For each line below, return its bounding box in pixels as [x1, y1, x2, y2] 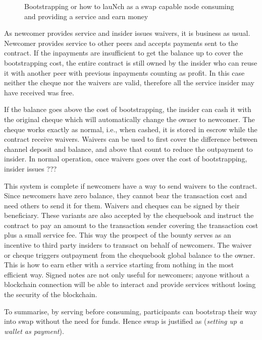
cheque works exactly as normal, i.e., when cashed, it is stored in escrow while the [4, 124, 257, 134]
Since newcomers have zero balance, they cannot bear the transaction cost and [4, 190, 247, 201]
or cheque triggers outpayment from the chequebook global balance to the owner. [4, 249, 255, 260]
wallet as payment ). [4, 325, 64, 336]
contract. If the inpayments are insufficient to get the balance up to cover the [4, 47, 243, 58]
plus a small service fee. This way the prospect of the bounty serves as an [4, 230, 231, 240]
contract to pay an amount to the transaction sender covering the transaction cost [4, 219, 258, 230]
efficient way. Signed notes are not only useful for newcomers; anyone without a [4, 269, 249, 279]
